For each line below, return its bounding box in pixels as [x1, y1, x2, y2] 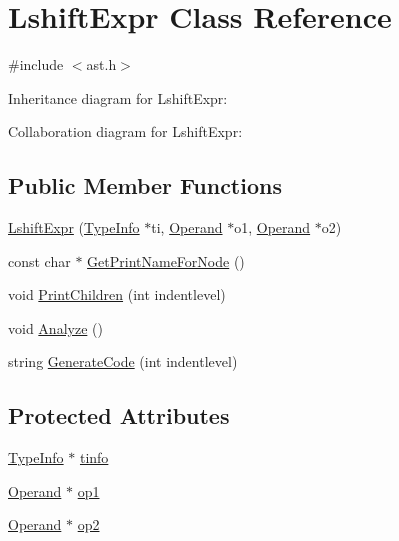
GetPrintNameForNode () [87, 250, 245, 271]
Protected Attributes [8, 400, 230, 431]
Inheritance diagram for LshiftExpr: [8, 87, 228, 108]
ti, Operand [151, 217, 223, 238]
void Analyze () [8, 317, 103, 338]
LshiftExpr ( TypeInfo [8, 217, 140, 238]
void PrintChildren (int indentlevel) [8, 284, 226, 305]
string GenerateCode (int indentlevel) [8, 351, 238, 372]
